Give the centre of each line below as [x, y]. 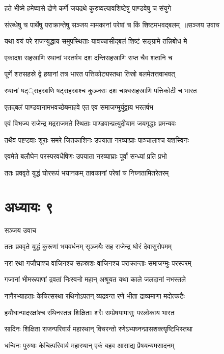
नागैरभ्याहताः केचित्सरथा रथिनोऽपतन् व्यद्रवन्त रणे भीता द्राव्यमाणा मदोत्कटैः [95, 296]
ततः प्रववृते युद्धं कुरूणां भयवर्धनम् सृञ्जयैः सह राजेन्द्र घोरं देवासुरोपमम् [88, 246]
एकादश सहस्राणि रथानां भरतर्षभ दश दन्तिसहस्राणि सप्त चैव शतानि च [88, 57]
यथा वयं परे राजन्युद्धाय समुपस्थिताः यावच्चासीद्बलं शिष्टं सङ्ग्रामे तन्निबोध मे [96, 41]
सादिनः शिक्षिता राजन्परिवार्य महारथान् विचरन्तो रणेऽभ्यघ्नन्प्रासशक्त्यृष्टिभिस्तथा [99, 329]
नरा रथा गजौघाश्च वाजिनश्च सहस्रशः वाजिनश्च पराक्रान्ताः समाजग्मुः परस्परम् [98, 263]
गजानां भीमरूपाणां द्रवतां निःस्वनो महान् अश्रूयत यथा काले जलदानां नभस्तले [95, 279]
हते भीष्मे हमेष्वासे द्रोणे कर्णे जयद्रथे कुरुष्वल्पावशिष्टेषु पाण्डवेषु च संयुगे [88, 8]
